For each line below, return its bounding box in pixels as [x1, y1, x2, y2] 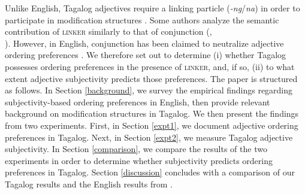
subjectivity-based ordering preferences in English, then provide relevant [5, 95, 270, 108]
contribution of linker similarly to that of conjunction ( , [5, 25, 212, 38]
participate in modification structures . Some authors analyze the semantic [5, 13, 279, 26]
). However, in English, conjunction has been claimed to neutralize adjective [5, 37, 284, 49]
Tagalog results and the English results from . [5, 177, 173, 190]
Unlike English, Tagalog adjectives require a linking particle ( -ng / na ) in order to [5, 2, 300, 14]
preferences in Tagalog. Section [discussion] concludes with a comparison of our [5, 166, 295, 178]
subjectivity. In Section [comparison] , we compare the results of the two [5, 143, 267, 155]
